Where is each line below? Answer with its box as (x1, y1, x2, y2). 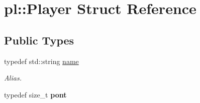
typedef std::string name (4, 55, 79, 66)
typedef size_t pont (4, 89, 67, 99)
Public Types (4, 32, 74, 47)
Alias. (4, 72, 22, 83)
